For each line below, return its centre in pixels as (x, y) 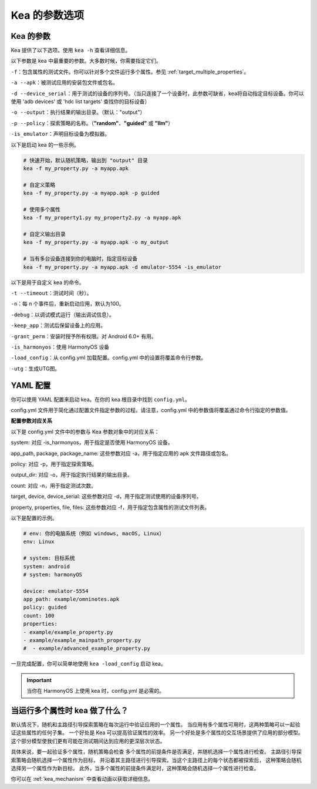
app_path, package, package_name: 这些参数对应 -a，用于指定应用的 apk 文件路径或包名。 (121, 453)
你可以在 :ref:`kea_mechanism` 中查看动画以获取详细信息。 (82, 779)
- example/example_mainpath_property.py (82, 640)
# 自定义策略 (39, 185)
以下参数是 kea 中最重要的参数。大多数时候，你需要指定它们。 (86, 61)
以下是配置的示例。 (34, 518)
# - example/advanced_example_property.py (87, 648)
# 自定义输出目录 (44, 234)
